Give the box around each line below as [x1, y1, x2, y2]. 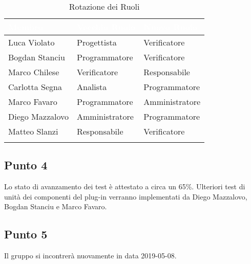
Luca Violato [8, 36, 55, 48]
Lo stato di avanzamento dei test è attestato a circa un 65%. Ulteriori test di [4, 181, 245, 192]
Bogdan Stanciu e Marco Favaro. [4, 201, 107, 212]
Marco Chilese [8, 66, 59, 78]
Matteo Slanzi [8, 125, 58, 137]
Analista [76, 81, 107, 93]
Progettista [76, 36, 117, 48]
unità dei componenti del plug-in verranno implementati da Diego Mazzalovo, [4, 191, 247, 202]
